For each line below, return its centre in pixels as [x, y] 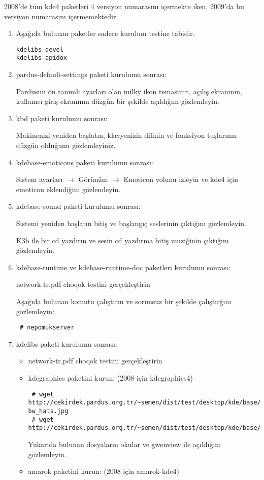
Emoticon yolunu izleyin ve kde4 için [181, 179]
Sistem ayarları [39, 179]
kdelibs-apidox [42, 58]
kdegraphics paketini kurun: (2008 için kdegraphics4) [110, 378]
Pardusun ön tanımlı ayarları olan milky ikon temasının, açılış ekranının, [129, 91]
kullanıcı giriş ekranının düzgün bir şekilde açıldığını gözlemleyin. [118, 101]
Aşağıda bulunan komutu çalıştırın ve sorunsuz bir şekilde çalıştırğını [124, 301]
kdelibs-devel [40, 49]
